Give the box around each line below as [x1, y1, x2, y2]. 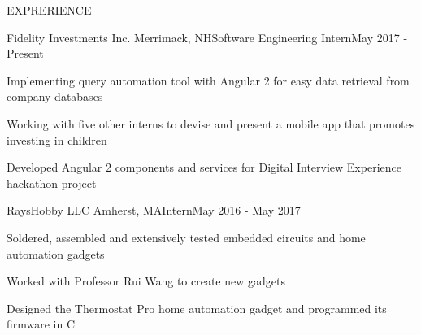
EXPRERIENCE [7, 2, 92, 18]
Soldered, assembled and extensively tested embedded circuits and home [7, 228, 366, 246]
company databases [7, 88, 103, 105]
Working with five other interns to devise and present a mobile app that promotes [7, 115, 415, 132]
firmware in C [7, 315, 76, 333]
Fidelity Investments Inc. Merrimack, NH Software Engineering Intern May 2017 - [7, 28, 408, 46]
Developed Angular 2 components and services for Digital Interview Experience [7, 159, 401, 176]
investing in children [7, 131, 107, 148]
